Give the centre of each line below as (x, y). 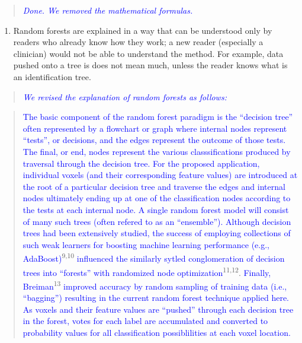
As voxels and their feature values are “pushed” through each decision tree (158, 309)
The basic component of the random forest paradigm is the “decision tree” (158, 117)
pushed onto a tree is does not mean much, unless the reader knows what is (150, 65)
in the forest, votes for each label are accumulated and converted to (145, 321)
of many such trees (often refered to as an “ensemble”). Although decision (157, 221)
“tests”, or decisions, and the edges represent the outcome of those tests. (154, 140)
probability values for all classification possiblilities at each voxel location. (157, 332)
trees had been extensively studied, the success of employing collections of (157, 233)
